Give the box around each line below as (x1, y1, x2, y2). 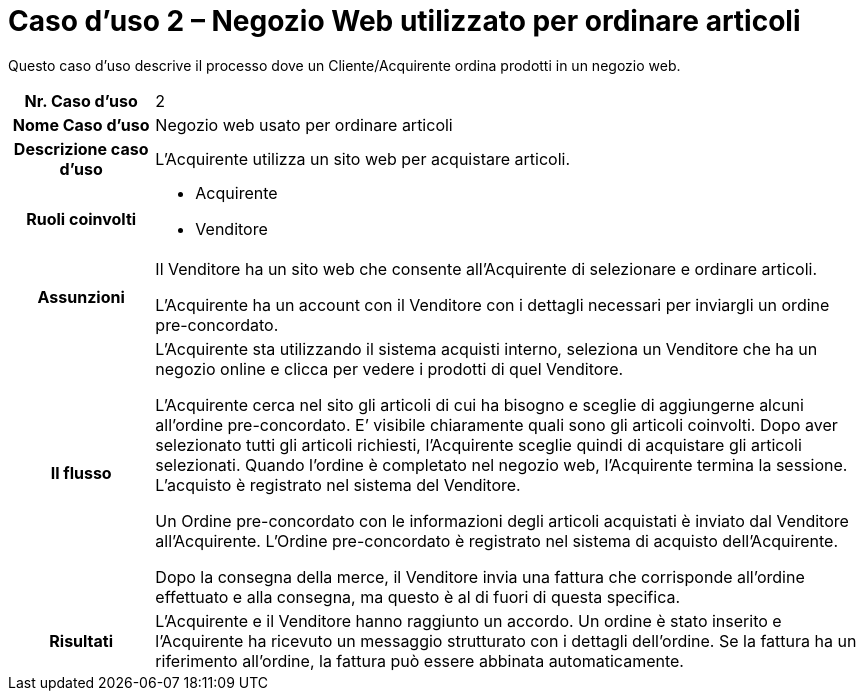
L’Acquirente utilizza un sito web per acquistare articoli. (155, 148, 570, 169)
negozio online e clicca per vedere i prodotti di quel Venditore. (155, 358, 624, 379)
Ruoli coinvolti (26, 208, 137, 229)
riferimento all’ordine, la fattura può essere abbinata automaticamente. (155, 650, 684, 671)
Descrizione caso (13, 138, 149, 159)
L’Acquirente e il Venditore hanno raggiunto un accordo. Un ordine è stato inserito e (155, 610, 782, 631)
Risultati (49, 630, 114, 651)
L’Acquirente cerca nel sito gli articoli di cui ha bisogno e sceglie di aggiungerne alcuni (155, 394, 804, 415)
